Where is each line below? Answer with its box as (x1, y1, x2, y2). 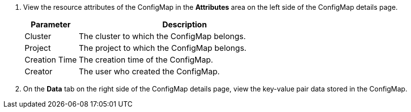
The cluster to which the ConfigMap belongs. (79, 31, 246, 41)
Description (162, 20, 207, 29)
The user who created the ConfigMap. (79, 67, 220, 76)
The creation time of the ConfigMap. (79, 55, 213, 65)
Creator (25, 67, 53, 76)
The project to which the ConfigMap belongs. (79, 43, 247, 53)
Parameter (30, 20, 71, 29)
